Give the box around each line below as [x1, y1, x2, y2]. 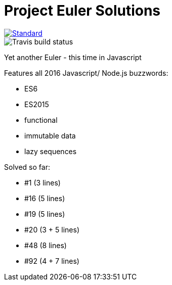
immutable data [24, 131, 76, 140]
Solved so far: [4, 162, 50, 171]
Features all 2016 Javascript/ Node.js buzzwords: [4, 68, 168, 77]
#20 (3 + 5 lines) [24, 225, 80, 234]
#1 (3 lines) [24, 178, 61, 187]
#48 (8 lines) [24, 241, 67, 250]
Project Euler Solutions [4, 2, 161, 19]
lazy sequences [24, 147, 77, 156]
